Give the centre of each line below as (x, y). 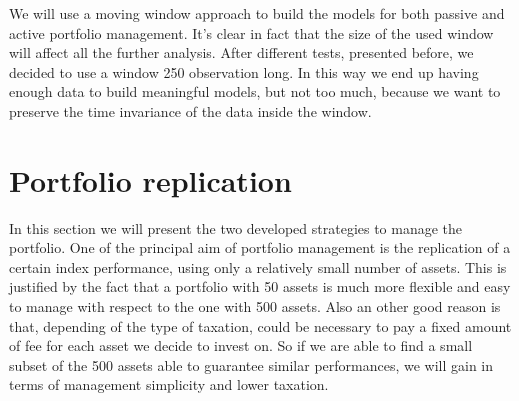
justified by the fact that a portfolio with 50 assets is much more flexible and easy (260, 286)
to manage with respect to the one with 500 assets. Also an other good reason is (255, 306)
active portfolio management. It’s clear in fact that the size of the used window (251, 32)
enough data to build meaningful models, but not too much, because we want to (255, 91)
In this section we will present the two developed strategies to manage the (236, 227)
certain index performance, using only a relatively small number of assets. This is (258, 266)
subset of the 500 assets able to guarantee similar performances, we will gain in (251, 364)
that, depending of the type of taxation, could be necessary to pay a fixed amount (260, 325)
